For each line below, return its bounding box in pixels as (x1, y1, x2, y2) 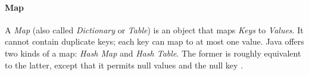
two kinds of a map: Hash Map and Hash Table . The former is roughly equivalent (5, 46, 301, 59)
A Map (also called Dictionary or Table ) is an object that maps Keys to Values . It (5, 23, 304, 36)
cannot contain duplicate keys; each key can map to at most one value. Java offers (5, 35, 304, 48)
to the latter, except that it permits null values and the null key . (5, 58, 244, 71)
